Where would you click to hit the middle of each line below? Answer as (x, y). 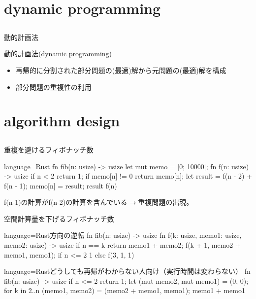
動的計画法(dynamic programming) (58, 54)
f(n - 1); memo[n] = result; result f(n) (61, 185)
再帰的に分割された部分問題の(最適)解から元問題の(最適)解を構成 (121, 70)
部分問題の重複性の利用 (53, 87)
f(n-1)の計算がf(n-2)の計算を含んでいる (66, 202)
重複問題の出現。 (166, 202)
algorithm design (62, 121)
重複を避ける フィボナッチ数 (49, 149)
